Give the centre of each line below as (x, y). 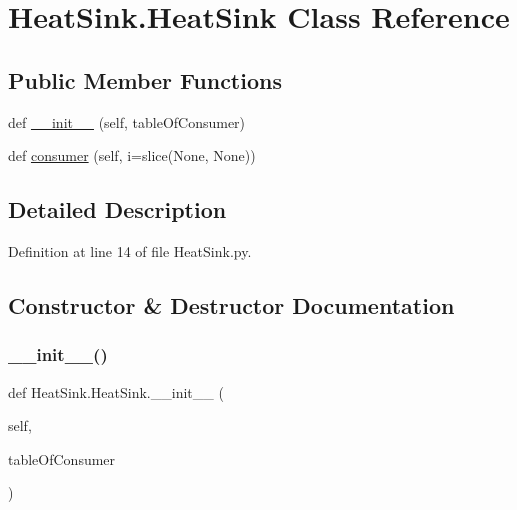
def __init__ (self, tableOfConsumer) (127, 121)
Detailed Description (117, 209)
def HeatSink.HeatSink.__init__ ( (116, 391)
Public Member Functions (145, 79)
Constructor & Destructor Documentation (231, 304)
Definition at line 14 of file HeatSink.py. (130, 250)
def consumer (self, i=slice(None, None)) (132, 155)
